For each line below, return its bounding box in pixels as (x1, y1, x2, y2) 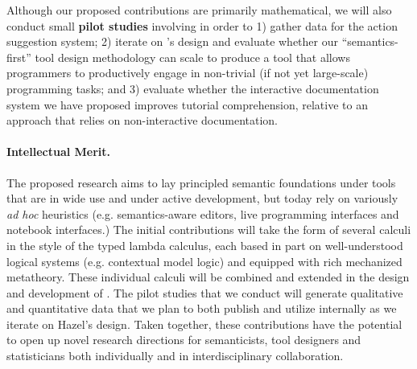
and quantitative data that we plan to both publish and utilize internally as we (6, 300, 397, 317)
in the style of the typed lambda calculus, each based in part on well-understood (6, 236, 403, 253)
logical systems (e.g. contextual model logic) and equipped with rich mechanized (6, 252, 403, 269)
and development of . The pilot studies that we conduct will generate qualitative (6, 284, 403, 301)
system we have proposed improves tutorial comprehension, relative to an (6, 96, 368, 113)
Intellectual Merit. (6, 143, 111, 160)
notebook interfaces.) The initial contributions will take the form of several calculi (6, 221, 411, 238)
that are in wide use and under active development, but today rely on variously (6, 190, 398, 207)
